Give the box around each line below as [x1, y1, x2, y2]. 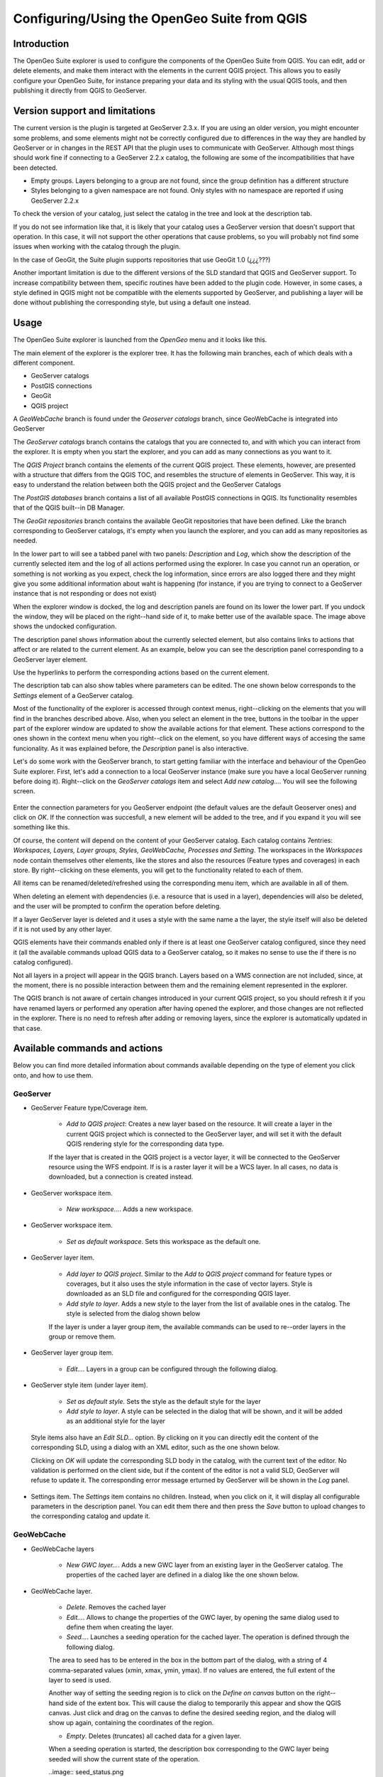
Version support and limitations [13, 105, 156, 117]
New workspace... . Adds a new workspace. [66, 1205, 194, 1213]
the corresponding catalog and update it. [30, 1512, 150, 1520]
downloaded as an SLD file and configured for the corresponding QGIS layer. [66, 1289, 291, 1298]
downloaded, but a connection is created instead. [48, 1173, 194, 1181]
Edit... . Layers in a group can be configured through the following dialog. [66, 1365, 278, 1373]
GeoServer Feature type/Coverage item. [30, 1103, 148, 1112]
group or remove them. [48, 1332, 116, 1341]
